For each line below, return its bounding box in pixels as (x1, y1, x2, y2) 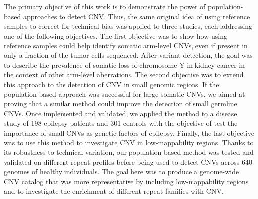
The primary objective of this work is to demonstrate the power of (4, 1, 206, 11)
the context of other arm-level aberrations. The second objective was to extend (4, 69, 244, 80)
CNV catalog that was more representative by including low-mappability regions (4, 176, 249, 186)
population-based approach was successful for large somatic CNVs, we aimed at (4, 89, 245, 99)
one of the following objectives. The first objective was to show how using (4, 30, 227, 41)
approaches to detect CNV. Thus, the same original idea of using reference (23, 11, 250, 21)
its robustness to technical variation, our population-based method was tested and (4, 147, 254, 157)
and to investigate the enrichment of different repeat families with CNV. (4, 186, 224, 196)
